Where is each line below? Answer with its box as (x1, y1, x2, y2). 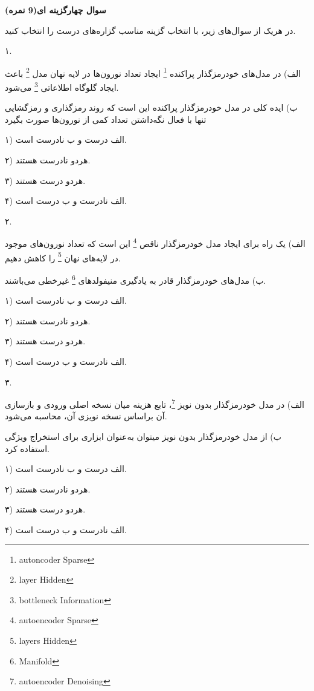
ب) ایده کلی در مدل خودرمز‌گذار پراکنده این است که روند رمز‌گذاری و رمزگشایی (5, 101, 298, 114)
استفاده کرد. (5, 442, 50, 454)
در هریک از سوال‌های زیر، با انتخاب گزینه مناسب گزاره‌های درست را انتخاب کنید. (5, 24, 296, 36)
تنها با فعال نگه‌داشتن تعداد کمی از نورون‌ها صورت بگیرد (5, 113, 207, 125)
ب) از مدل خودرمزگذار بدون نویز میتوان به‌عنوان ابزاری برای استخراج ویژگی (5, 430, 281, 442)
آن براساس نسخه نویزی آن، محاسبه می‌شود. (5, 410, 167, 422)
